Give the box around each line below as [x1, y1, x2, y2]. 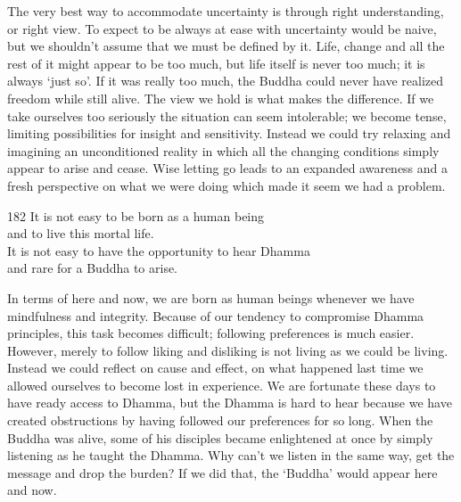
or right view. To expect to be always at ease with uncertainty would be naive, [7, 19, 437, 37]
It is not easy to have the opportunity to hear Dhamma [7, 241, 310, 259]
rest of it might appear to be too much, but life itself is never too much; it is [7, 53, 425, 72]
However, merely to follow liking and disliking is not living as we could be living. [7, 341, 449, 359]
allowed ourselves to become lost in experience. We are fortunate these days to [7, 375, 436, 394]
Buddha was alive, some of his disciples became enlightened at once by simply [7, 428, 433, 447]
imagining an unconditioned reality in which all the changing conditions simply [7, 141, 440, 160]
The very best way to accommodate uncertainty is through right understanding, [7, 2, 444, 20]
